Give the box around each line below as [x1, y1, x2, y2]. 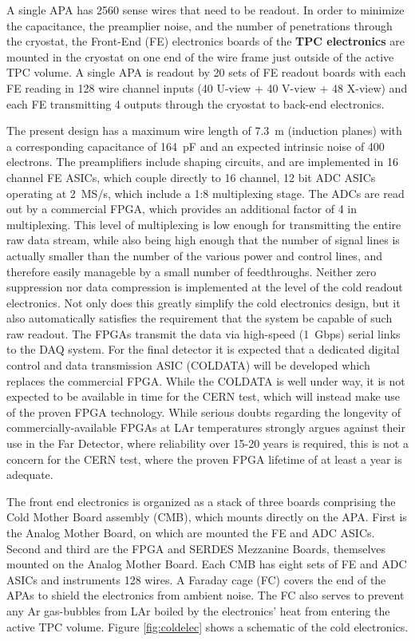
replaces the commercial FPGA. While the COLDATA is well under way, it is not [6, 372, 405, 389]
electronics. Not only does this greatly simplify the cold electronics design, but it [6, 294, 401, 311]
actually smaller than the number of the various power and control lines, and [6, 247, 383, 263]
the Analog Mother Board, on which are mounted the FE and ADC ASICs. [6, 524, 375, 540]
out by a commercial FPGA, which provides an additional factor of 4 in [6, 200, 357, 217]
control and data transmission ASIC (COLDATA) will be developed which [6, 357, 370, 374]
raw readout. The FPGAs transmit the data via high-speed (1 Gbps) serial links [6, 325, 401, 342]
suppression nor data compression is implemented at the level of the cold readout [6, 279, 403, 295]
